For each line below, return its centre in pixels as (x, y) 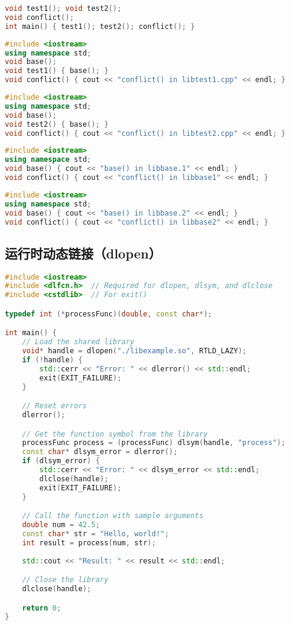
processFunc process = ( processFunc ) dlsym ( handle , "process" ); (154, 443)
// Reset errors (55, 406)
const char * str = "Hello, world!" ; (96, 534)
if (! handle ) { (52, 360)
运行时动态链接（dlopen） (83, 253)
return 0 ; (42, 608)
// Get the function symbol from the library (115, 434)
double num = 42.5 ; (61, 525)
